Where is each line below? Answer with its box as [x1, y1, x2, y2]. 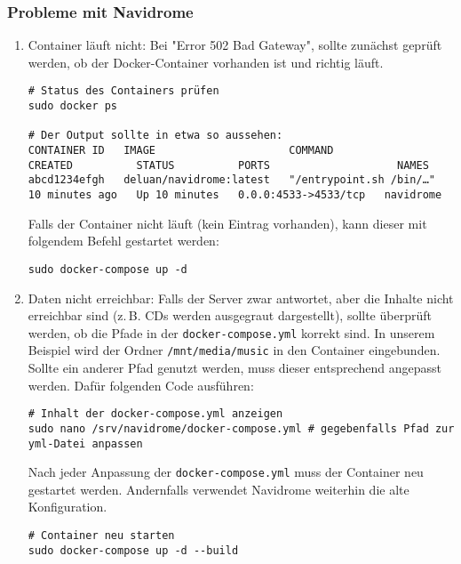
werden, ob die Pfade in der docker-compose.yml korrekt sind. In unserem [28, 323, 435, 342]
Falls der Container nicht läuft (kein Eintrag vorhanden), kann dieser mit [28, 214, 427, 232]
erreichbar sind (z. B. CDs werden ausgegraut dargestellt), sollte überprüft [28, 306, 432, 325]
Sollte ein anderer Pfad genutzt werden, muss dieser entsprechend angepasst [28, 359, 441, 376]
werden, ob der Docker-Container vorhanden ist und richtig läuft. [28, 52, 384, 71]
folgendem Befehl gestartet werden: [28, 231, 219, 250]
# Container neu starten [28, 529, 175, 542]
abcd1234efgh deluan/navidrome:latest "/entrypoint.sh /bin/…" [28, 173, 435, 187]
